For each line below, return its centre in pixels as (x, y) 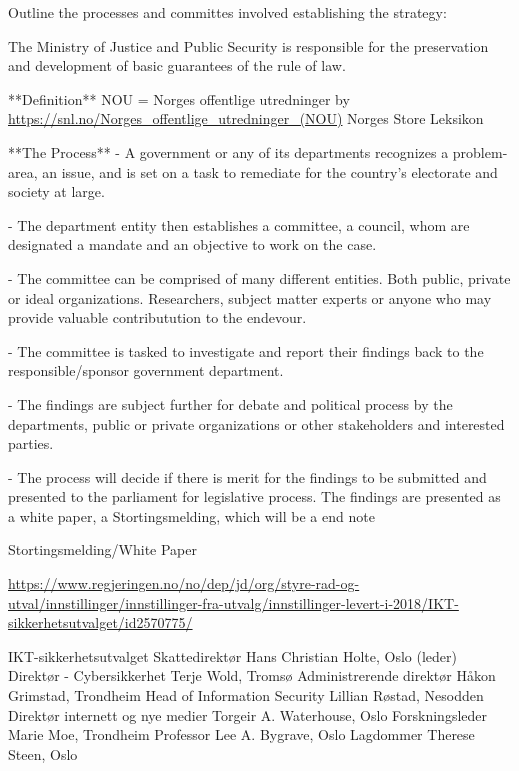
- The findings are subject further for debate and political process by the (230, 403)
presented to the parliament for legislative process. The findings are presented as (254, 496)
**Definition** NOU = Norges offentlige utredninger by (179, 98)
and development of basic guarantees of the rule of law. (177, 65)
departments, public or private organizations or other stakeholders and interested (256, 423)
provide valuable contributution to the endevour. (157, 317)
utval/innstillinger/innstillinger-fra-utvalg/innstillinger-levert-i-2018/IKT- (233, 602)
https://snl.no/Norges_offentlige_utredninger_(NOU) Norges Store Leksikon (246, 118)
